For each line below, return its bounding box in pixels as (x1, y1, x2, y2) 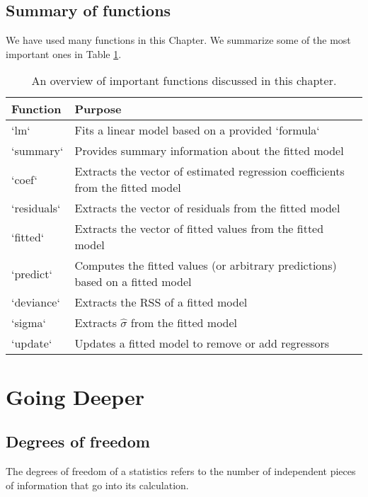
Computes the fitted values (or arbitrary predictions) (74, 257, 337, 274)
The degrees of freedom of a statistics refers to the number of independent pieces (6, 463, 356, 478)
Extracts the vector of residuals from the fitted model (74, 200, 340, 217)
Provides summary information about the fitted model (74, 142, 344, 159)
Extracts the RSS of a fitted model (74, 294, 248, 311)
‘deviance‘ (11, 294, 60, 311)
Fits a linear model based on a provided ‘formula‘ (74, 122, 320, 139)
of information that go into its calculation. (6, 477, 189, 492)
